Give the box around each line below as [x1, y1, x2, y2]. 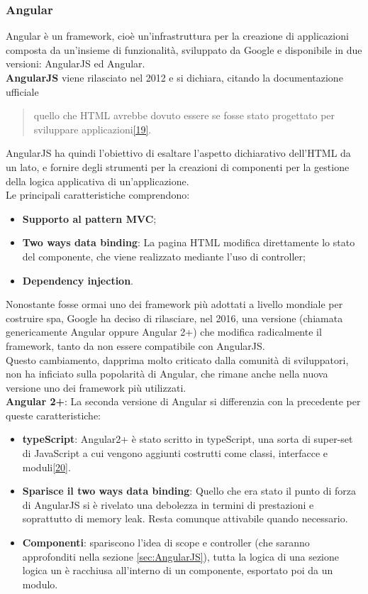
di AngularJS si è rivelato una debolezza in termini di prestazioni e [22, 497, 314, 512]
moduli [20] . [22, 459, 71, 474]
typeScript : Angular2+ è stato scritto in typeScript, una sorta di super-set [22, 431, 353, 446]
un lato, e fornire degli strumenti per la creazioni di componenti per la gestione [6, 159, 350, 174]
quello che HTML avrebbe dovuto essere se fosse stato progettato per [33, 108, 335, 123]
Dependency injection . [22, 273, 134, 287]
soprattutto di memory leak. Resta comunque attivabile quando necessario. [22, 511, 348, 526]
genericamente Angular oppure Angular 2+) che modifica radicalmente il [6, 324, 322, 339]
